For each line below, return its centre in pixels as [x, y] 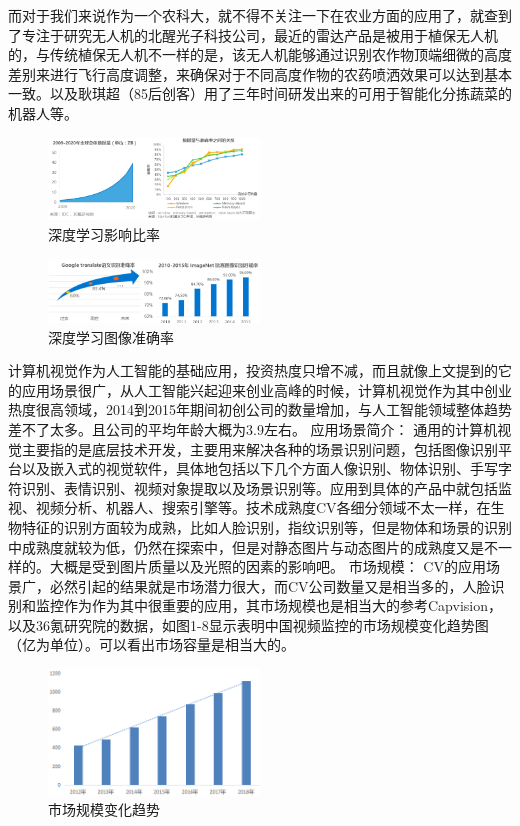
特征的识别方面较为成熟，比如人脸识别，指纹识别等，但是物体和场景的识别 [266, 526]
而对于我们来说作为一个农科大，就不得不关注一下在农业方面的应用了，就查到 [260, 15]
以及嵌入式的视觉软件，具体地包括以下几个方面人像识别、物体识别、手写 [259, 468]
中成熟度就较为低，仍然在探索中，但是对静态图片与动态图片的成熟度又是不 [253, 546]
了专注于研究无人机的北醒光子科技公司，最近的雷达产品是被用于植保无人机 [253, 34]
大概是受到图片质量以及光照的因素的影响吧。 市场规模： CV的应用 [267, 566]
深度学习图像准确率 [111, 336]
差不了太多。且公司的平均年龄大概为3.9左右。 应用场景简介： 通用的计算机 [253, 428]
